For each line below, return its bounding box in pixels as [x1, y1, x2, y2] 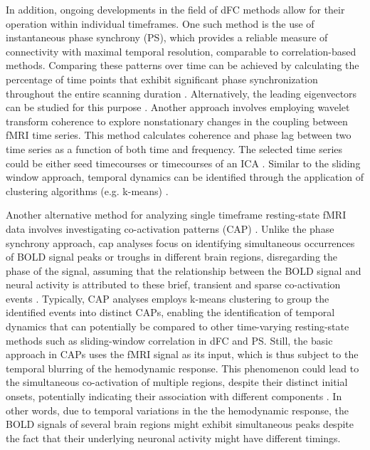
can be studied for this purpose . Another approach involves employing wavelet [6, 100, 350, 115]
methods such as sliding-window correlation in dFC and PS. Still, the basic [6, 333, 333, 347]
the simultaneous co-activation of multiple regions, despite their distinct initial [6, 375, 348, 389]
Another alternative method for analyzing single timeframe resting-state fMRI [6, 207, 347, 222]
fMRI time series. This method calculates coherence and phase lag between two [6, 127, 351, 142]
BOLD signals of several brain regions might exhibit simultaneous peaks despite [6, 417, 354, 431]
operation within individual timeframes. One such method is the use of [6, 16, 314, 31]
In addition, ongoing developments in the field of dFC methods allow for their [6, 2, 345, 16]
